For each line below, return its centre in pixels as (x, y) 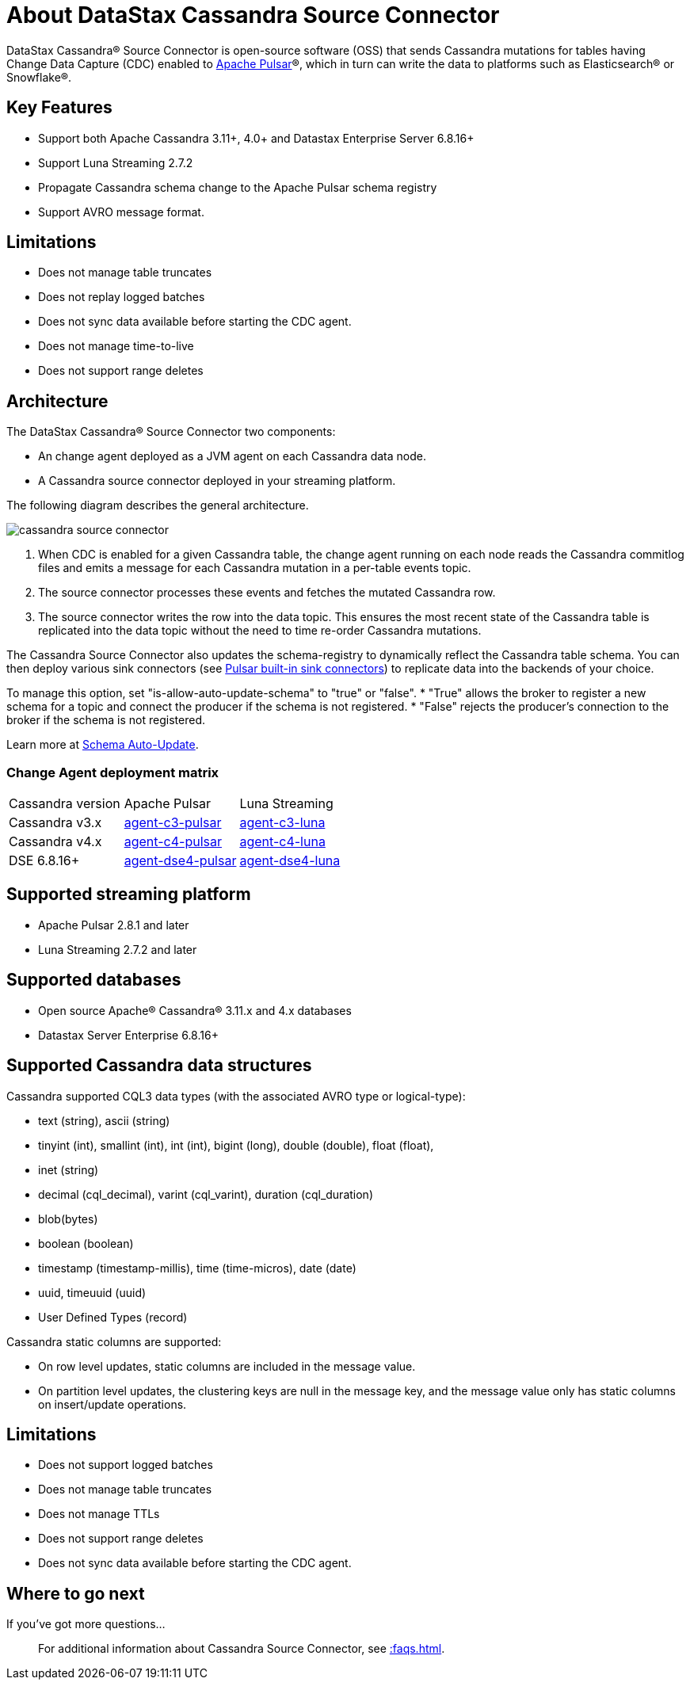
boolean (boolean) (86, 1243)
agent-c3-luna (282, 823)
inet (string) (69, 1169)
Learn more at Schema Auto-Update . (103, 745)
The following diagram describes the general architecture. (158, 505)
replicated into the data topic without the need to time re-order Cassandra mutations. (260, 631)
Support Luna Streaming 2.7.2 (116, 162)
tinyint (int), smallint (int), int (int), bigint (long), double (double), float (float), (236, 1145)
